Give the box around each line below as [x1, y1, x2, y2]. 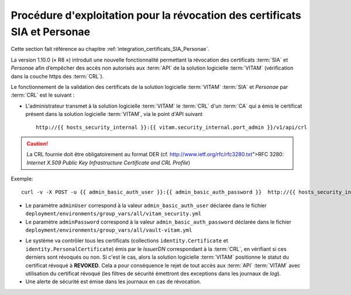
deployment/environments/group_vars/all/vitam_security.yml [25, 211, 202, 217]
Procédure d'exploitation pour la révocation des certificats [11, 9, 301, 22]
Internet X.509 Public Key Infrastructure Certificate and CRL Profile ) [26, 159, 190, 166]
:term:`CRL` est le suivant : [11, 91, 75, 99]
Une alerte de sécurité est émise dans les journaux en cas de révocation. [25, 278, 201, 285]
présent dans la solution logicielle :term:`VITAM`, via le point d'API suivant [25, 111, 203, 118]
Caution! [26, 140, 49, 147]
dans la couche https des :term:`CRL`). [11, 73, 104, 80]
